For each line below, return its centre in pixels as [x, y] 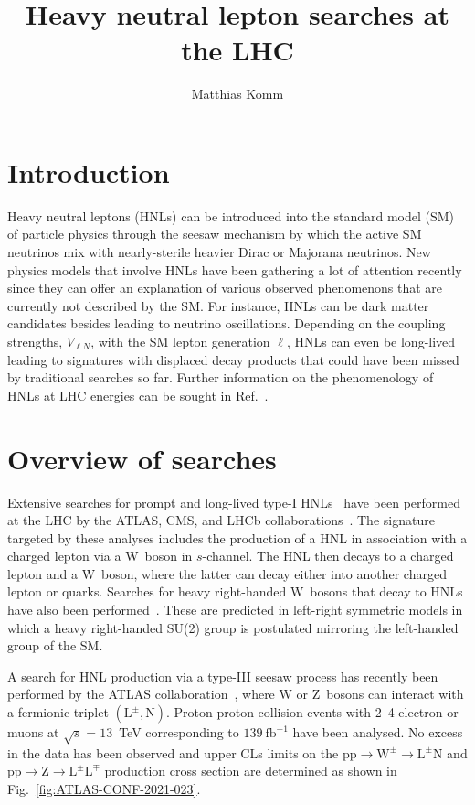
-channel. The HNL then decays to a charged [328, 556]
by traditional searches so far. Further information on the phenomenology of [221, 377]
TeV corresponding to [179, 732]
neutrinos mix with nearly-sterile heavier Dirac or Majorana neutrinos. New [219, 252]
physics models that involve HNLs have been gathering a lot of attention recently [235, 269]
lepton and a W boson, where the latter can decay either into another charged [227, 573]
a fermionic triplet [58, 712]
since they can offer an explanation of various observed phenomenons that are [225, 288]
